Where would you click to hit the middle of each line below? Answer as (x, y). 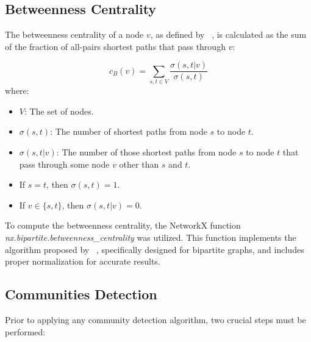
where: (17, 91)
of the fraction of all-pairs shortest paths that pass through (115, 46)
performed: (25, 331)
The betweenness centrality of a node (74, 34)
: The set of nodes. (59, 111)
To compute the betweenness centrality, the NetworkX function (123, 225)
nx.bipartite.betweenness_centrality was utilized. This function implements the (151, 237)
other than (139, 164)
